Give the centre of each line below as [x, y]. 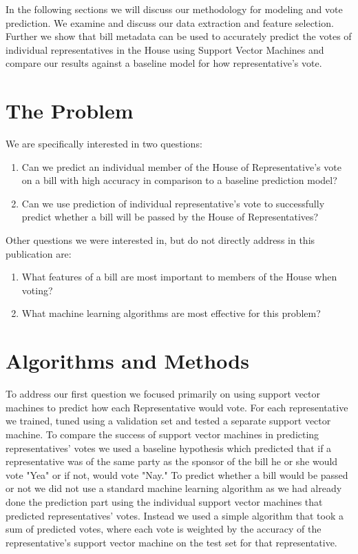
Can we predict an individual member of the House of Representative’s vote [181, 166]
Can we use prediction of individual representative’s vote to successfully [173, 203]
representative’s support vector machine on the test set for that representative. [171, 542]
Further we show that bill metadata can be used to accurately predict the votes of [179, 36]
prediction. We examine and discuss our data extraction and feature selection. [170, 22]
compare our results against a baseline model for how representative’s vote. [164, 63]
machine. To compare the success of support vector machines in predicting [162, 434]
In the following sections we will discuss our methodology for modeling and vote [174, 9]
